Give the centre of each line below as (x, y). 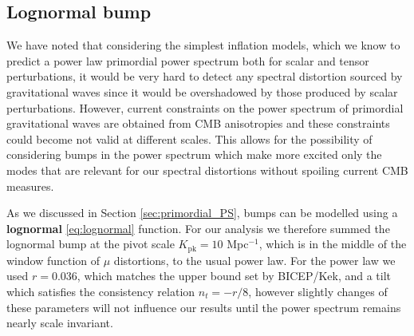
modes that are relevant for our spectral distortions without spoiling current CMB (207, 170)
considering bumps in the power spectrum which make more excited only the (194, 154)
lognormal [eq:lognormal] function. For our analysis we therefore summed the (198, 228)
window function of (53, 260)
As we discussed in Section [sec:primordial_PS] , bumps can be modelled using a (202, 213)
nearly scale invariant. (60, 323)
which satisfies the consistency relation (101, 291)
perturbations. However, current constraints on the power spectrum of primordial (205, 107)
